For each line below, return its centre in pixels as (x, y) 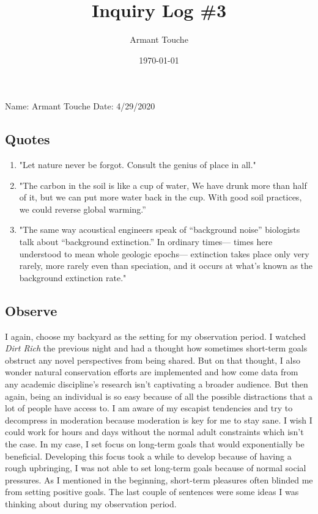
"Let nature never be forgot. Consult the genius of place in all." (138, 165)
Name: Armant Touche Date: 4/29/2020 (80, 106)
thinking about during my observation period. (91, 503)
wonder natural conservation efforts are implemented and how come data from (152, 372)
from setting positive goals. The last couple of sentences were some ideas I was (152, 492)
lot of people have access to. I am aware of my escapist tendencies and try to (149, 408)
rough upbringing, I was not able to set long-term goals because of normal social (156, 468)
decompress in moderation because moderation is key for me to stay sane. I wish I (159, 420)
